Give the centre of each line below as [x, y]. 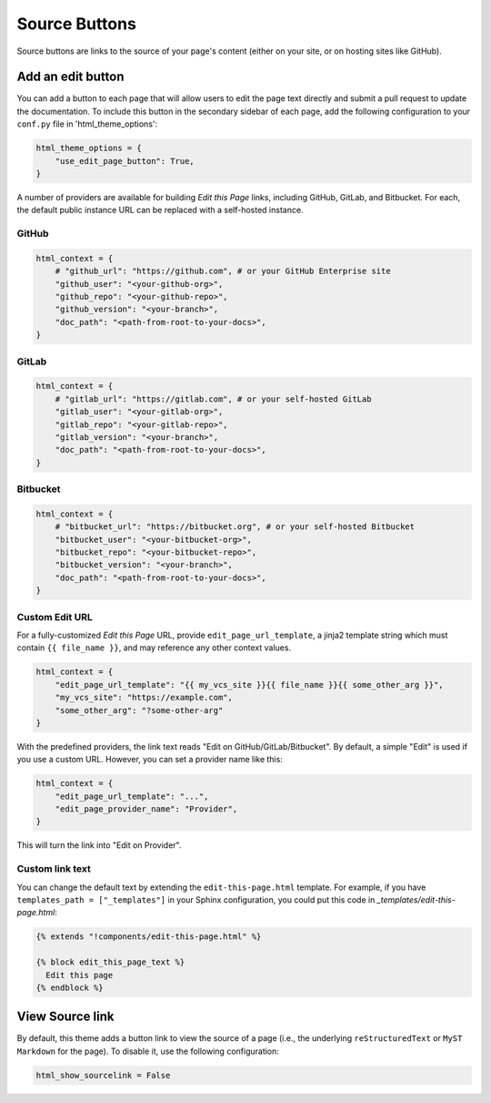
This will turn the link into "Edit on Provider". [99, 845]
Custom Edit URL [55, 617]
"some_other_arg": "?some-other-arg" [139, 710]
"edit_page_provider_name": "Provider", [146, 809]
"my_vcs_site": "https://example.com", [144, 698]
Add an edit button [70, 77]
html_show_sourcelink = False [103, 1075]
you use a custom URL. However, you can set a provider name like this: [150, 760]
